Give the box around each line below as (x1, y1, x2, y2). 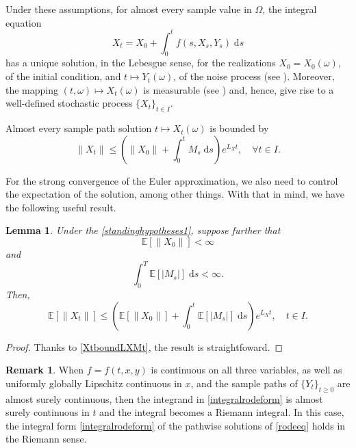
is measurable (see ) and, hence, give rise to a (143, 82, 334, 96)
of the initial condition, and (5, 69, 121, 83)
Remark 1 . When (5, 363, 84, 377)
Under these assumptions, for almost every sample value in (5, 2, 252, 16)
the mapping (5, 82, 59, 96)
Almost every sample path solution (5, 121, 152, 135)
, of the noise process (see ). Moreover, (173, 69, 335, 83)
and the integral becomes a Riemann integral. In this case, (99, 405, 344, 419)
